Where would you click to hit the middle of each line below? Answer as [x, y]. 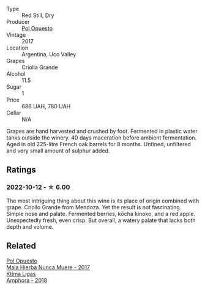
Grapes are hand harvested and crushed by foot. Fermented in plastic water [102, 131]
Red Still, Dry [38, 15]
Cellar [14, 113]
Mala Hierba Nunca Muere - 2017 [48, 267]
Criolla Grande [40, 67]
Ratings [21, 170]
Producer [18, 22]
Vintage [16, 35]
